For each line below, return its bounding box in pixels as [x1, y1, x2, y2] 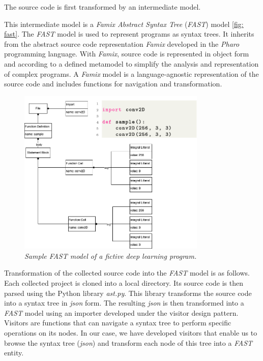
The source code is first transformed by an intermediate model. [4, 2, 201, 12]
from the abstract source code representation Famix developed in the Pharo [4, 38, 240, 49]
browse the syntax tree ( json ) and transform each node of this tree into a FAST [4, 337, 253, 348]
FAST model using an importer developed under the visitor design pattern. [4, 307, 239, 318]
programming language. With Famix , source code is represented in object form [4, 48, 249, 59]
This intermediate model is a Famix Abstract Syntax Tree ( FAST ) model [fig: [4, 18, 244, 29]
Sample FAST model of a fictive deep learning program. [24, 250, 197, 261]
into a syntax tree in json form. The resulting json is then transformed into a [4, 297, 244, 308]
